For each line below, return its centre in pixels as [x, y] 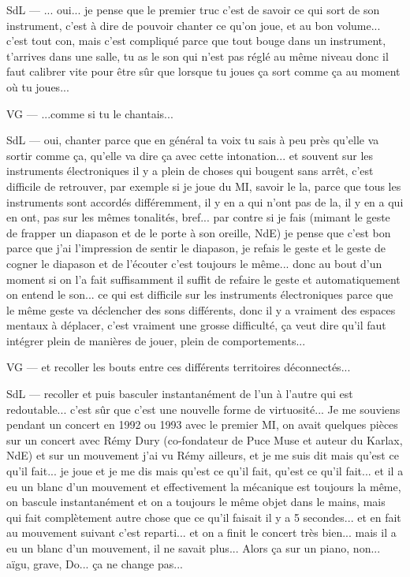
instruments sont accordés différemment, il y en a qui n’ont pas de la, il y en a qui [205, 201]
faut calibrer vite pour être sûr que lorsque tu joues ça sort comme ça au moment [203, 71]
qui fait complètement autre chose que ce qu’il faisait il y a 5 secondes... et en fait [204, 517]
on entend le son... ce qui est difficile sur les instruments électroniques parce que [200, 294]
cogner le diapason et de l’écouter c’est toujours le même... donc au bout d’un [194, 263]
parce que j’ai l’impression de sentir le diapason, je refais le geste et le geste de [196, 248]
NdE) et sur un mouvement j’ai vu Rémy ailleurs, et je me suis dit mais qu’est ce [203, 455]
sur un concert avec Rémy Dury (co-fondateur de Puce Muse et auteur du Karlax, [205, 439]
